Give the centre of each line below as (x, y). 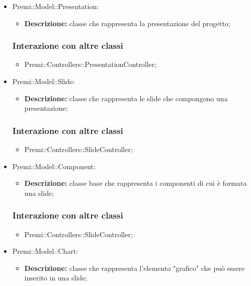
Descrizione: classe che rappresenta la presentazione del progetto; (127, 23)
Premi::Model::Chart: (45, 251)
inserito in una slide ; (56, 278)
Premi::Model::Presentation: (56, 6)
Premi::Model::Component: (54, 166)
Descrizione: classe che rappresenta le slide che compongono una (126, 98)
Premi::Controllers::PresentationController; (91, 64)
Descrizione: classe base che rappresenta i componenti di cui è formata (136, 183)
